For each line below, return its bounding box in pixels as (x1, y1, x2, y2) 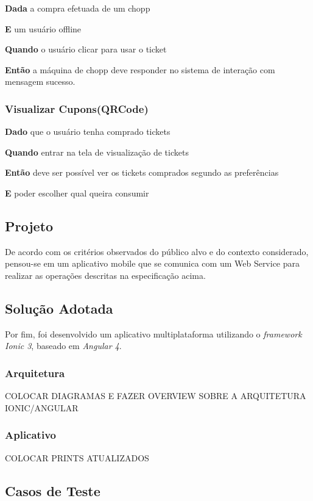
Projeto (5, 216, 54, 235)
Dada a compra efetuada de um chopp (5, 2, 150, 14)
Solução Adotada (5, 298, 113, 317)
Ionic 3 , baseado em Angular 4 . (5, 339, 122, 352)
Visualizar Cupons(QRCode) (5, 101, 149, 116)
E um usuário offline (5, 22, 82, 35)
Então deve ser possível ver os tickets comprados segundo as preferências (5, 166, 279, 179)
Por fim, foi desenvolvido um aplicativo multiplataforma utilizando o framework (5, 327, 302, 340)
